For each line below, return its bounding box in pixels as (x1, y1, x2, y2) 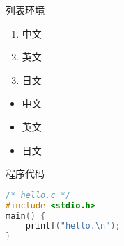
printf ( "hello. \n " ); (25, 221, 121, 231)
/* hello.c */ (6, 190, 71, 200)
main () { (6, 211, 46, 221)
